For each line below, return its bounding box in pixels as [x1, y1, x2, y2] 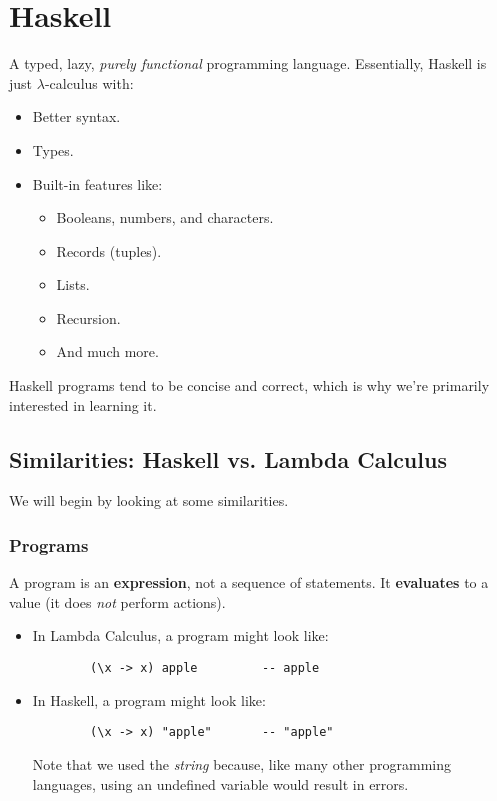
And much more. [56, 341, 159, 362]
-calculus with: [44, 72, 134, 93]
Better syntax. [32, 106, 121, 127]
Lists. [56, 274, 90, 295]
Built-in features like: [32, 173, 163, 194]
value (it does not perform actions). [9, 591, 226, 612]
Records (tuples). [56, 240, 162, 261]
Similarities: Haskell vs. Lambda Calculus [9, 443, 447, 474]
